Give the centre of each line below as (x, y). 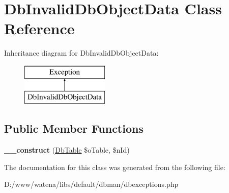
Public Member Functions (74, 128)
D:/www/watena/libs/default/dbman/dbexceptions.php (91, 184)
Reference (39, 28)
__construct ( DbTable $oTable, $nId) (67, 150)
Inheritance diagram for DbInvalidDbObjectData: (81, 53)
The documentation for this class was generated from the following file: (115, 167)
